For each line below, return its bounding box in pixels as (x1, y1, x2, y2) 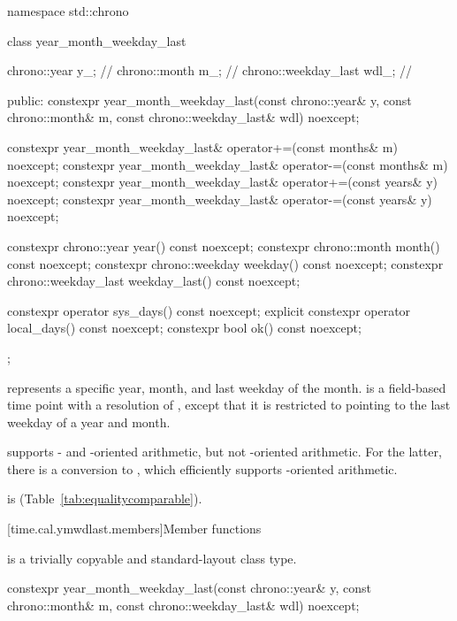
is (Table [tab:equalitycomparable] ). (7, 489, 202, 508)
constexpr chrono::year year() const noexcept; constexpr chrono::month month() (7, 236, 440, 255)
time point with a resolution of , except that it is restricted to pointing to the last (7, 395, 451, 414)
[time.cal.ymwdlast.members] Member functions (7, 519, 262, 538)
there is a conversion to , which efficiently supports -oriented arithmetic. (7, 459, 398, 478)
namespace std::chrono (7, 2, 129, 19)
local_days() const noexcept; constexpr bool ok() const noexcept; (7, 318, 362, 337)
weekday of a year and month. (7, 412, 171, 431)
